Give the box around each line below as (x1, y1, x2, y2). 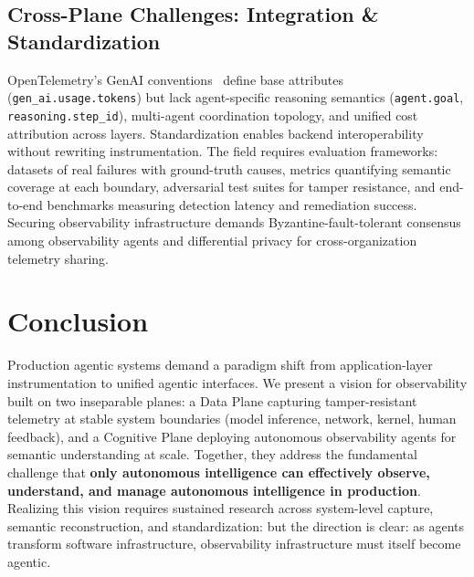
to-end (7, 194, 43, 214)
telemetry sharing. (7, 248, 109, 268)
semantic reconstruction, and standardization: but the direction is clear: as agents (7, 516, 464, 535)
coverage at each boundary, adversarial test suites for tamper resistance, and (7, 177, 436, 196)
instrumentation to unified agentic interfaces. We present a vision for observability (7, 372, 468, 392)
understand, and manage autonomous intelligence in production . (7, 480, 421, 499)
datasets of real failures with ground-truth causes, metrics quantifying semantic (7, 159, 451, 178)
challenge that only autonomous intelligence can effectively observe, (7, 462, 430, 481)
